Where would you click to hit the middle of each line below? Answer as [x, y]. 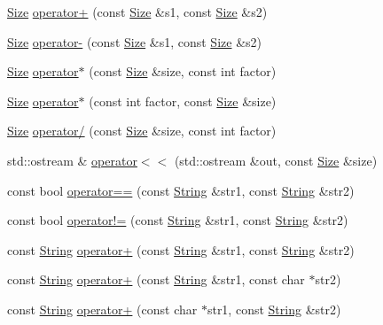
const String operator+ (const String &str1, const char [156, 279]
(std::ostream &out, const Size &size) [276, 160]
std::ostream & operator [72, 160]
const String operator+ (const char [102, 309]
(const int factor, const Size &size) [183, 101]
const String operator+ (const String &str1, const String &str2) [181, 249]
